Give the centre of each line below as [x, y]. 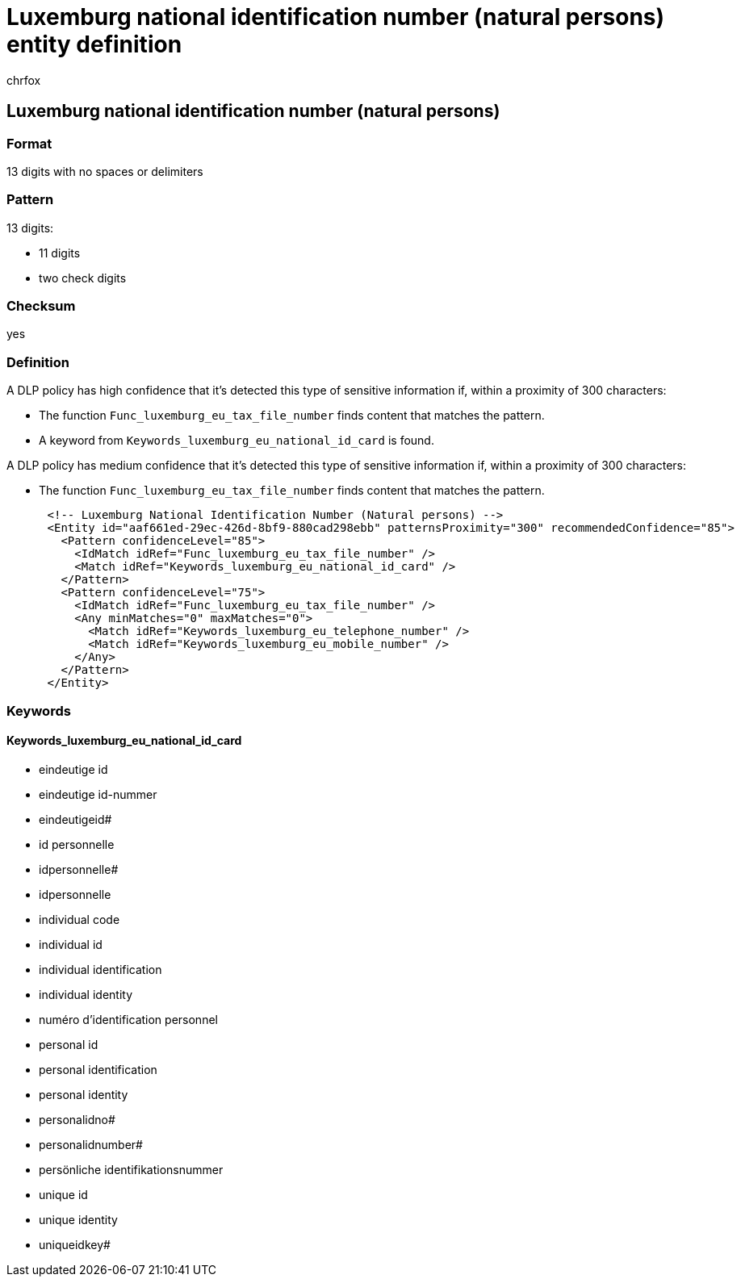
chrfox [24, 80]
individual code [80, 919]
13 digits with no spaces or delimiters [105, 171]
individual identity [86, 994]
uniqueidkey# [75, 1244]
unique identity [78, 1219]
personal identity [84, 1094]
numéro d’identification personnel [128, 1019]
